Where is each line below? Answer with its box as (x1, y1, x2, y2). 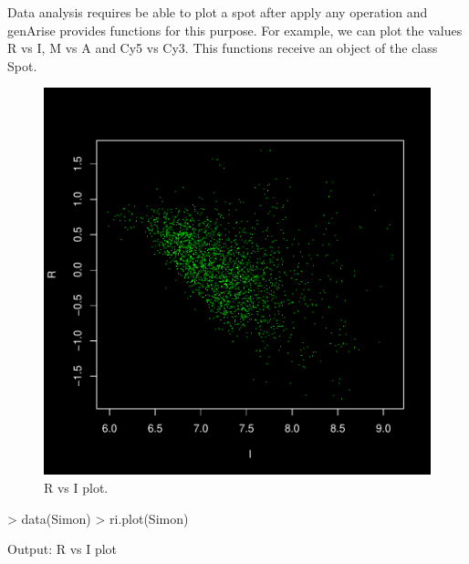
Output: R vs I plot (7, 539, 118, 559)
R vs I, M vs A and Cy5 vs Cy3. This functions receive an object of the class (7, 38, 438, 57)
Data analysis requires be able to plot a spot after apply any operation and (7, 3, 428, 21)
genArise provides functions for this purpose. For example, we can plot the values (7, 20, 463, 39)
